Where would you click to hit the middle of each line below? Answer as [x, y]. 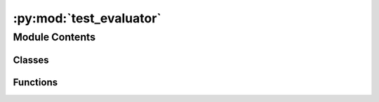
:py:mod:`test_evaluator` [87, 18]
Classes [31, 60]
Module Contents [54, 37]
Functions [35, 82]
